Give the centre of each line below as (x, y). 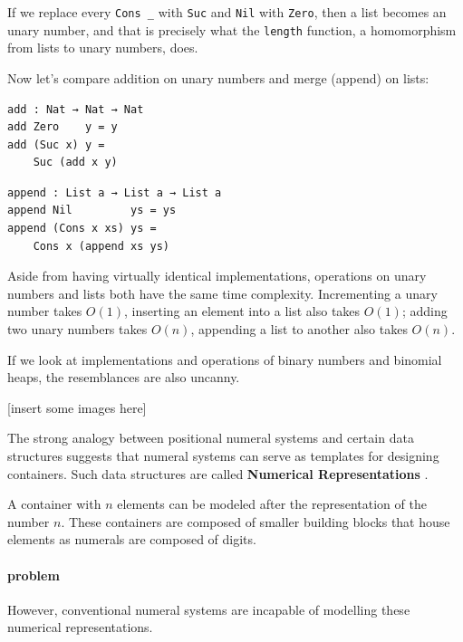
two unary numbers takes (77, 329)
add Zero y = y (63, 127)
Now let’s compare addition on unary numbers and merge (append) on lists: (218, 77)
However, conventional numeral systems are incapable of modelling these (209, 609)
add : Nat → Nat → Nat (76, 109)
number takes (45, 311)
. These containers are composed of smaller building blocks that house (256, 521)
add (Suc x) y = (56, 144)
